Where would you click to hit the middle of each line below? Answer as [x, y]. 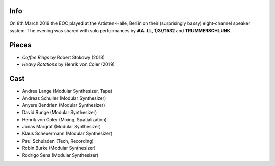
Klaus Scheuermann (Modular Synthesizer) [67, 134]
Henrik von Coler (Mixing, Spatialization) [64, 119]
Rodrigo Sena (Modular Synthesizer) [60, 155]
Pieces [20, 45]
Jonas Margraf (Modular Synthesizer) [62, 127]
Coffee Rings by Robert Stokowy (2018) [64, 57]
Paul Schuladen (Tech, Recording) [58, 141]
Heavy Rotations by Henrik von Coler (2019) [68, 64]
